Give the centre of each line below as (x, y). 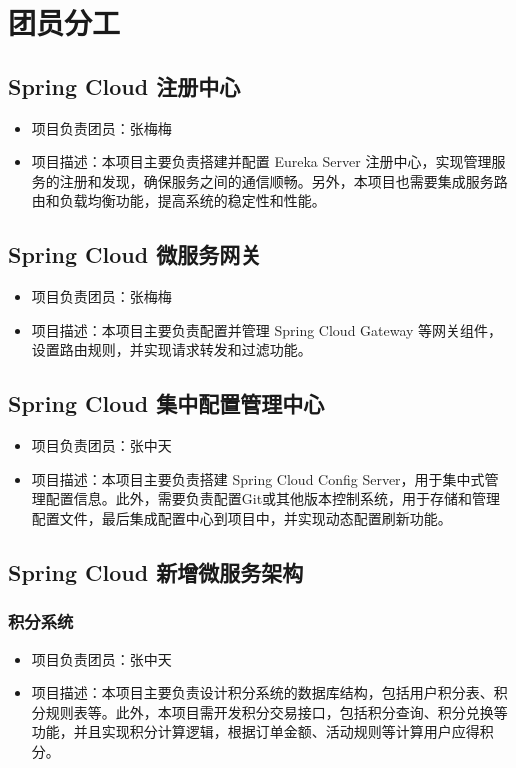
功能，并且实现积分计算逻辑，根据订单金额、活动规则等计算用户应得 (255, 731)
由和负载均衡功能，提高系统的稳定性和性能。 (178, 200)
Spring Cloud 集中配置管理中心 (166, 403)
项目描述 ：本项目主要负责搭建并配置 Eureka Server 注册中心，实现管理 (261, 161)
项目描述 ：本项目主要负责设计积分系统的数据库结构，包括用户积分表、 (262, 692)
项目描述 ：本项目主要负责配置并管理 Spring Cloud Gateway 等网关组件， (267, 329)
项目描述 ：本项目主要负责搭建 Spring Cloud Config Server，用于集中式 (258, 478)
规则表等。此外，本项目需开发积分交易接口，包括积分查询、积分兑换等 (276, 711)
